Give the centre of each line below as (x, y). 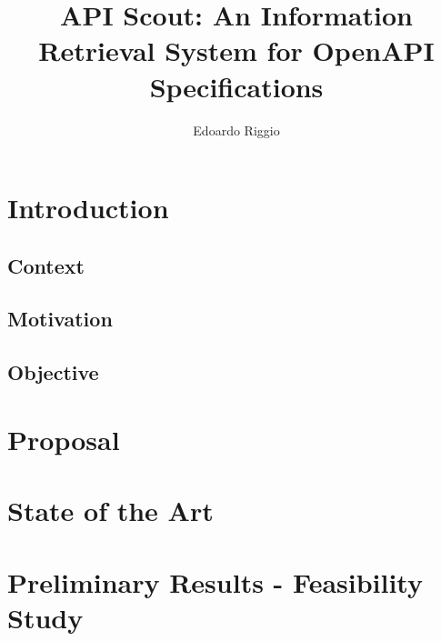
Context (46, 265)
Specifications (236, 86)
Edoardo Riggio (236, 130)
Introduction (88, 208)
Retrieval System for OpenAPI (236, 50)
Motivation (60, 319)
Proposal (64, 439)
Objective (53, 372)
